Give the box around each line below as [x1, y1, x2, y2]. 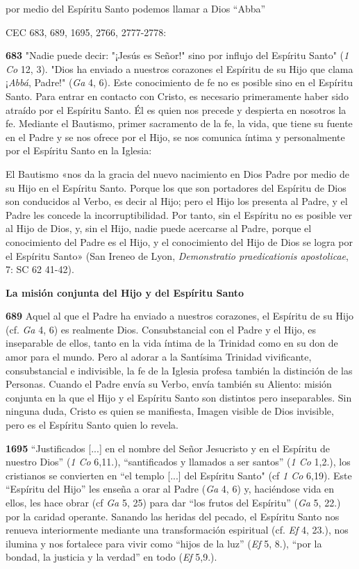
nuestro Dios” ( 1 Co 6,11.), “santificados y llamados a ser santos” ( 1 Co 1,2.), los [6, 454, 351, 469]
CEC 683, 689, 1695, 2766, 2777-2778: [6, 24, 167, 39]
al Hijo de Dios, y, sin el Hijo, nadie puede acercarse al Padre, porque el [6, 221, 312, 236]
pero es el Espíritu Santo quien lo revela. [6, 418, 178, 432]
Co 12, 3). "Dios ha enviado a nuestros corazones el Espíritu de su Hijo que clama [6, 61, 353, 76]
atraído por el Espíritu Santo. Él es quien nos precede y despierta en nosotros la [6, 102, 347, 117]
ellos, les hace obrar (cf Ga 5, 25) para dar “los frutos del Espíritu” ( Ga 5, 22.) [6, 495, 341, 509]
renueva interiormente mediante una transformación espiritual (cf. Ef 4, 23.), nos [6, 522, 349, 537]
